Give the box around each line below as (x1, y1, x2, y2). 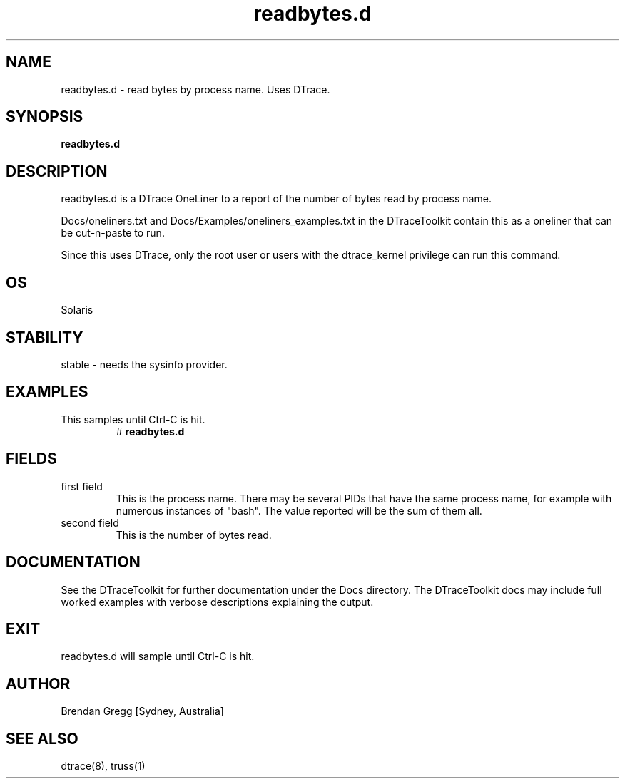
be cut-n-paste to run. (61, 227, 165, 239)
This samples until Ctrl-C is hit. (61, 413, 205, 425)
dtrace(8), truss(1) (61, 760, 146, 773)
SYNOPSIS (6, 108, 83, 126)
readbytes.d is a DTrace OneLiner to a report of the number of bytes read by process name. (61, 192, 492, 205)
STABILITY (6, 328, 83, 346)
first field (61, 480, 103, 492)
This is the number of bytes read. (116, 528, 272, 541)
